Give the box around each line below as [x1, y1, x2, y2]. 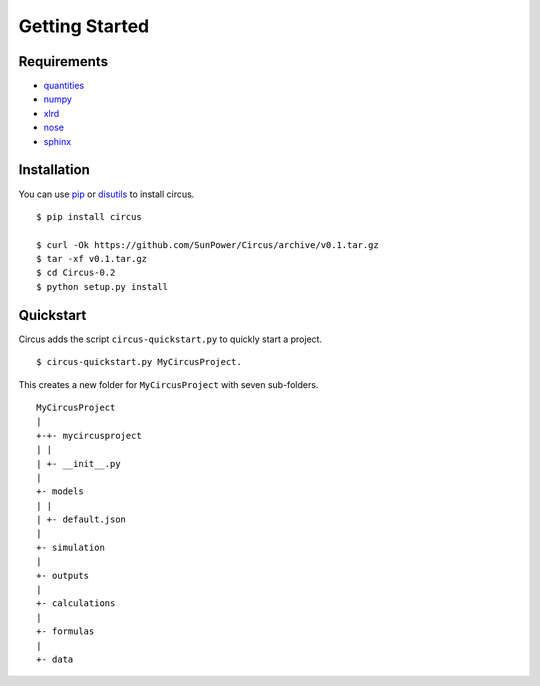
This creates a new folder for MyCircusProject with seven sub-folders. [18, 378, 319, 390]
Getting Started [18, 15, 150, 37]
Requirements [18, 53, 109, 70]
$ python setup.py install [36, 281, 169, 292]
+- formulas [36, 626, 95, 637]
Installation [18, 161, 90, 179]
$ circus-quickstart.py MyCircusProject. [36, 356, 242, 368]
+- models [36, 486, 84, 497]
